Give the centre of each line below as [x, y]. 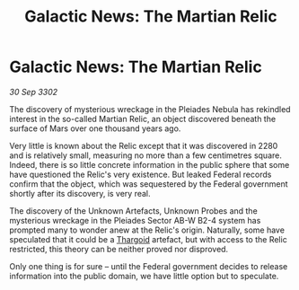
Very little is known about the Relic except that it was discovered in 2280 [144, 145]
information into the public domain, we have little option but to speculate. [144, 276]
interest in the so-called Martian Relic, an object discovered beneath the [143, 119]
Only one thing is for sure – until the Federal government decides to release [149, 266]
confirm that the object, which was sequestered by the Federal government [149, 184]
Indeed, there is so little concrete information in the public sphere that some [149, 164]
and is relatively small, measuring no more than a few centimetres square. [146, 155]
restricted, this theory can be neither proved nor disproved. [119, 249]
